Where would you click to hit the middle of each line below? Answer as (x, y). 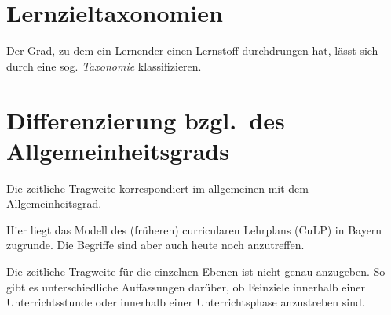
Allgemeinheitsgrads (118, 150)
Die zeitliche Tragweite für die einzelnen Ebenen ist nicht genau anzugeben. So (196, 271)
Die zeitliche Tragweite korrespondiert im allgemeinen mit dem (157, 188)
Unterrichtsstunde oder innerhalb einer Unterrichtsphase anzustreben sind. (186, 302)
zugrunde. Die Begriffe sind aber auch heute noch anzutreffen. (155, 245)
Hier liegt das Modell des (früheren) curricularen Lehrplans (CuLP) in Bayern (194, 229)
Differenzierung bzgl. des (146, 119)
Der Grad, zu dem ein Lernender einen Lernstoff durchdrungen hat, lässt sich (192, 51)
